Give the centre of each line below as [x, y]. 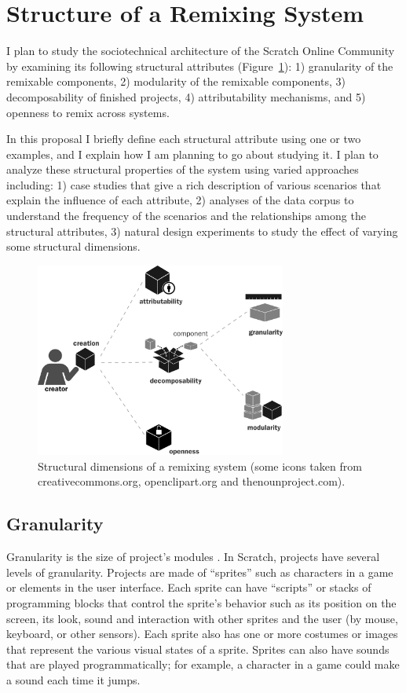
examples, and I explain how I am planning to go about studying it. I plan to [192, 154]
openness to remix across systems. [88, 112]
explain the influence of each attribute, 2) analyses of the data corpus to [180, 200]
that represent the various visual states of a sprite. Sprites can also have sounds [198, 649]
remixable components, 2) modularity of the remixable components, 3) [176, 81]
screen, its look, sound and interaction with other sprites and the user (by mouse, [202, 618]
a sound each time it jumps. [73, 679]
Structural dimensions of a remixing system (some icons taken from [200, 466]
